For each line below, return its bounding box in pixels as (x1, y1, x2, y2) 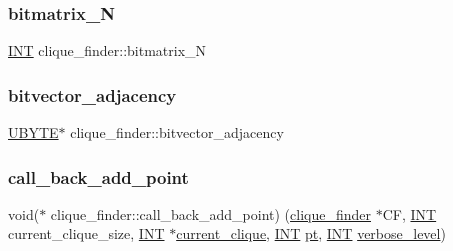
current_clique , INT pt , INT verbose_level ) (176, 223, 446, 244)
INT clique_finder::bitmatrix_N (8, 40, 207, 61)
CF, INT (382, 203, 437, 224)
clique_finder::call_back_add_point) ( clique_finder (50, 203, 371, 224)
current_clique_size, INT (8, 223, 165, 244)
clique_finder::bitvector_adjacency (70, 122, 284, 143)
